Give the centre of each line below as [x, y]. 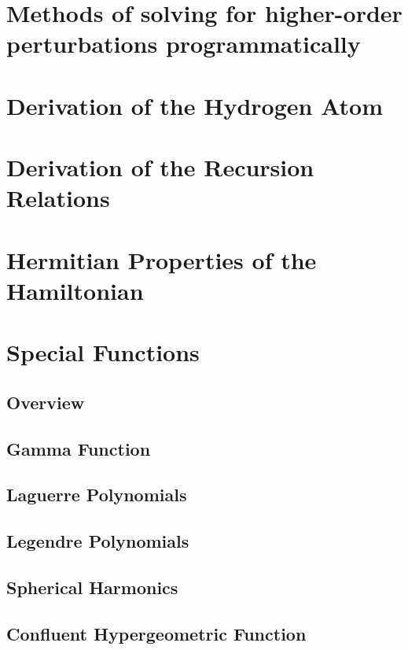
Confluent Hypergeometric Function [156, 633]
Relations [58, 198]
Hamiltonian [75, 290]
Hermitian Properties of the [162, 259]
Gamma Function [79, 448]
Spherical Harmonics [92, 587]
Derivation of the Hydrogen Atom [195, 105]
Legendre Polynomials [98, 541]
